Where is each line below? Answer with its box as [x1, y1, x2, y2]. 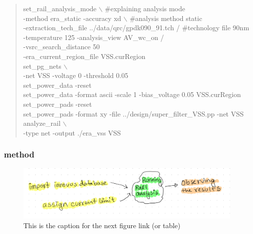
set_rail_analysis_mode [23, 3, 97, 13]
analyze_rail [23, 118, 61, 128]
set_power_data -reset [23, 79, 92, 90]
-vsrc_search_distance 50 [23, 41, 100, 52]
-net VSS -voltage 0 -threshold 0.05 [23, 70, 128, 80]
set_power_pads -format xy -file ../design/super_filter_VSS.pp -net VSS [23, 108, 244, 118]
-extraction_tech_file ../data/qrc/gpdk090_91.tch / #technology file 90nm [23, 22, 250, 33]
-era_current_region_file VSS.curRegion [23, 51, 146, 61]
